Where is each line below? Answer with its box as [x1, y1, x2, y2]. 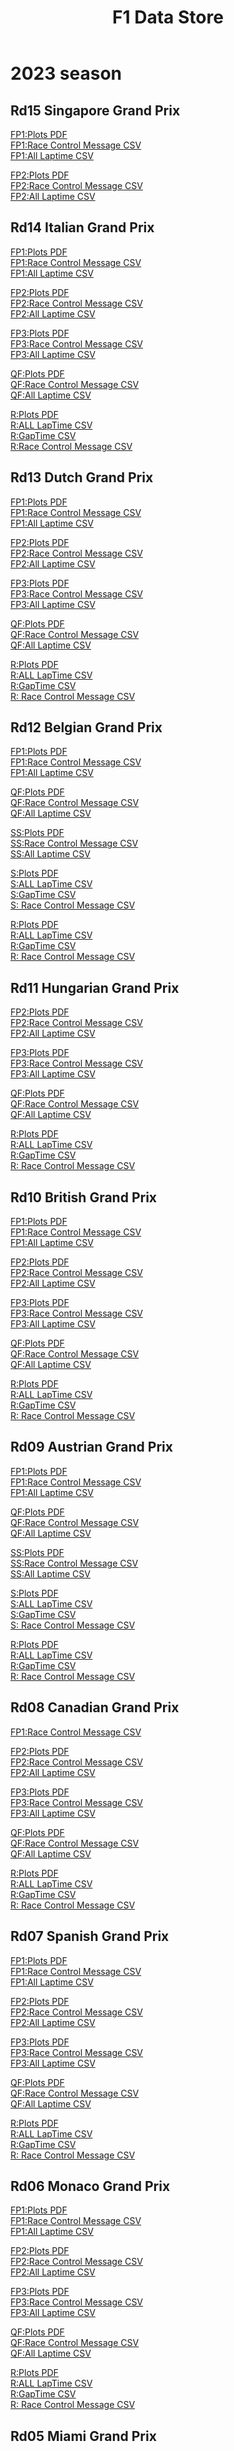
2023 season [10, 62, 123, 85]
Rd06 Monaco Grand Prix [10, 2177, 171, 2195]
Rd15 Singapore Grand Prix [10, 102, 181, 119]
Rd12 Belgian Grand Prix [10, 719, 163, 736]
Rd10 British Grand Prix [10, 1189, 158, 1206]
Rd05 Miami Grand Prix [10, 2427, 157, 2445]
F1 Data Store [112, 6, 224, 29]
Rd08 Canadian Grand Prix [10, 1699, 180, 1716]
